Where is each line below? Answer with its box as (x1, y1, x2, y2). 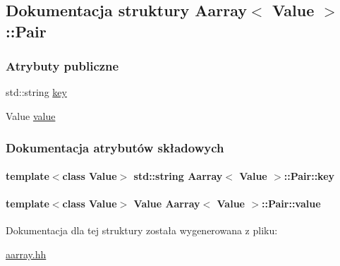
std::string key (6, 85, 67, 99)
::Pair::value (262, 196, 321, 211)
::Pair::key (284, 169, 335, 183)
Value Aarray (133, 196, 200, 211)
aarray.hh (6, 247, 47, 261)
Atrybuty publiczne (6, 57, 119, 75)
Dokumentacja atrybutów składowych (6, 138, 224, 156)
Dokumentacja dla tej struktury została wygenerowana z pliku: (6, 223, 278, 238)
